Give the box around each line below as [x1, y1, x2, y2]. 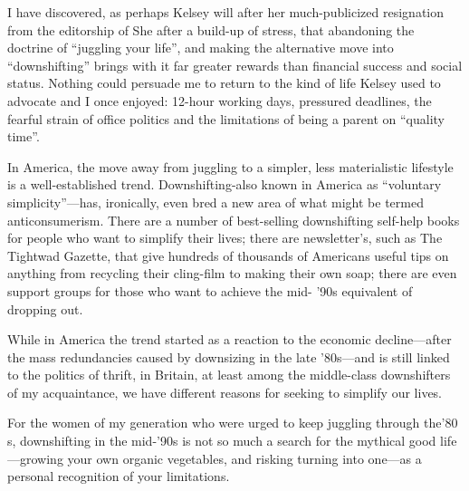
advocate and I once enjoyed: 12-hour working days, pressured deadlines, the [7, 91, 432, 110]
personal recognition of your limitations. [7, 467, 230, 486]
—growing [7, 448, 63, 467]
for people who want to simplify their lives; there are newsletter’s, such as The [7, 228, 443, 247]
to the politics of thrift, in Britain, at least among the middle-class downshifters [7, 365, 451, 384]
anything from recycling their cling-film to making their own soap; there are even [7, 264, 457, 283]
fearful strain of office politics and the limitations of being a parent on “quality [7, 109, 445, 128]
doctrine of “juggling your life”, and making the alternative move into [7, 38, 394, 57]
